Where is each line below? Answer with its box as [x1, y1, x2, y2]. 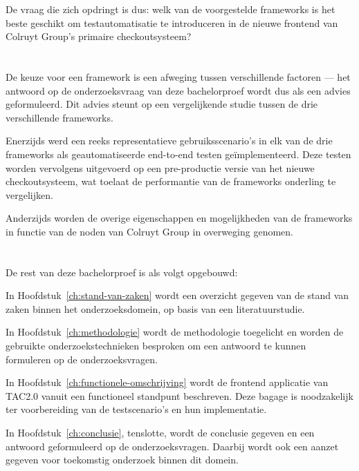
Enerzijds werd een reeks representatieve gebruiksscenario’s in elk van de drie [6, 133, 333, 148]
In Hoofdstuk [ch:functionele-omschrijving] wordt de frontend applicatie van [6, 375, 329, 390]
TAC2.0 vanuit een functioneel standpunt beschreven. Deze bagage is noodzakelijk [6, 388, 353, 403]
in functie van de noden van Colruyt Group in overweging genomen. [6, 224, 293, 238]
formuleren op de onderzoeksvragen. [6, 352, 158, 366]
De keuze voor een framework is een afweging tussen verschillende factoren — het [6, 69, 351, 84]
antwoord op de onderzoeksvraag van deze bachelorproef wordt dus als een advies [6, 83, 351, 97]
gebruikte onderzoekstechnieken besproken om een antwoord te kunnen [6, 338, 306, 353]
